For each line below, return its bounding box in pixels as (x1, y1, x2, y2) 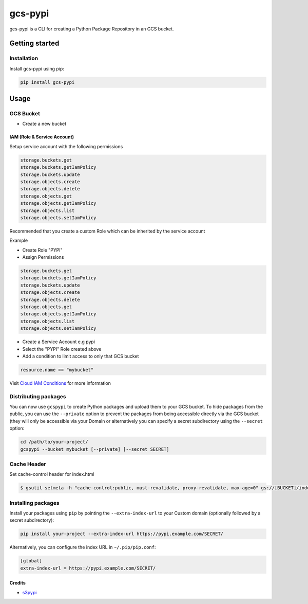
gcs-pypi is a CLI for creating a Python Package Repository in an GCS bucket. (9, 26, 174, 32)
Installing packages (9, 499, 60, 506)
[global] (20, 558, 43, 564)
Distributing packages (9, 393, 66, 400)
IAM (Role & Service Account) (9, 134, 74, 140)
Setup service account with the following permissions (9, 143, 123, 149)
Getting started (9, 39, 60, 48)
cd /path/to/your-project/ (20, 439, 88, 445)
